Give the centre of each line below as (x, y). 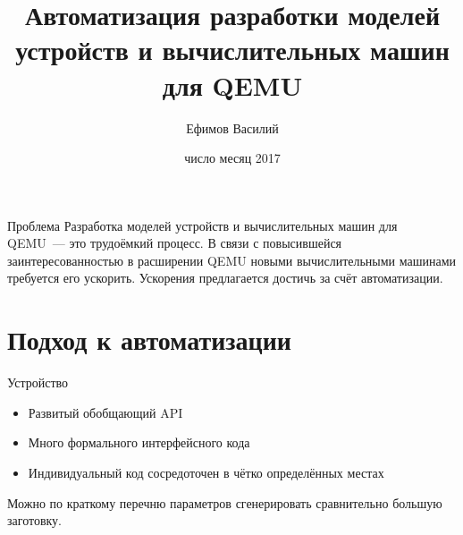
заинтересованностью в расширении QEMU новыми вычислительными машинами (232, 260)
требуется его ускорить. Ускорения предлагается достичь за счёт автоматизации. (225, 278)
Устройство (38, 382)
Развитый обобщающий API (105, 412)
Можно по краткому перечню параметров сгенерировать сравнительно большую (225, 502)
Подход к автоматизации (149, 340)
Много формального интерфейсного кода (139, 442)
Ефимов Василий (232, 127)
